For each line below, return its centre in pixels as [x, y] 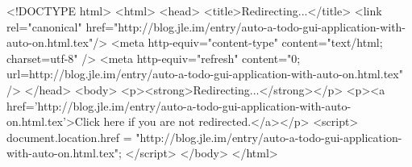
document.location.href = [69, 137]
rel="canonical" [44, 26]
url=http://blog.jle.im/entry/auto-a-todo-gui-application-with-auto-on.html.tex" [205, 74]
